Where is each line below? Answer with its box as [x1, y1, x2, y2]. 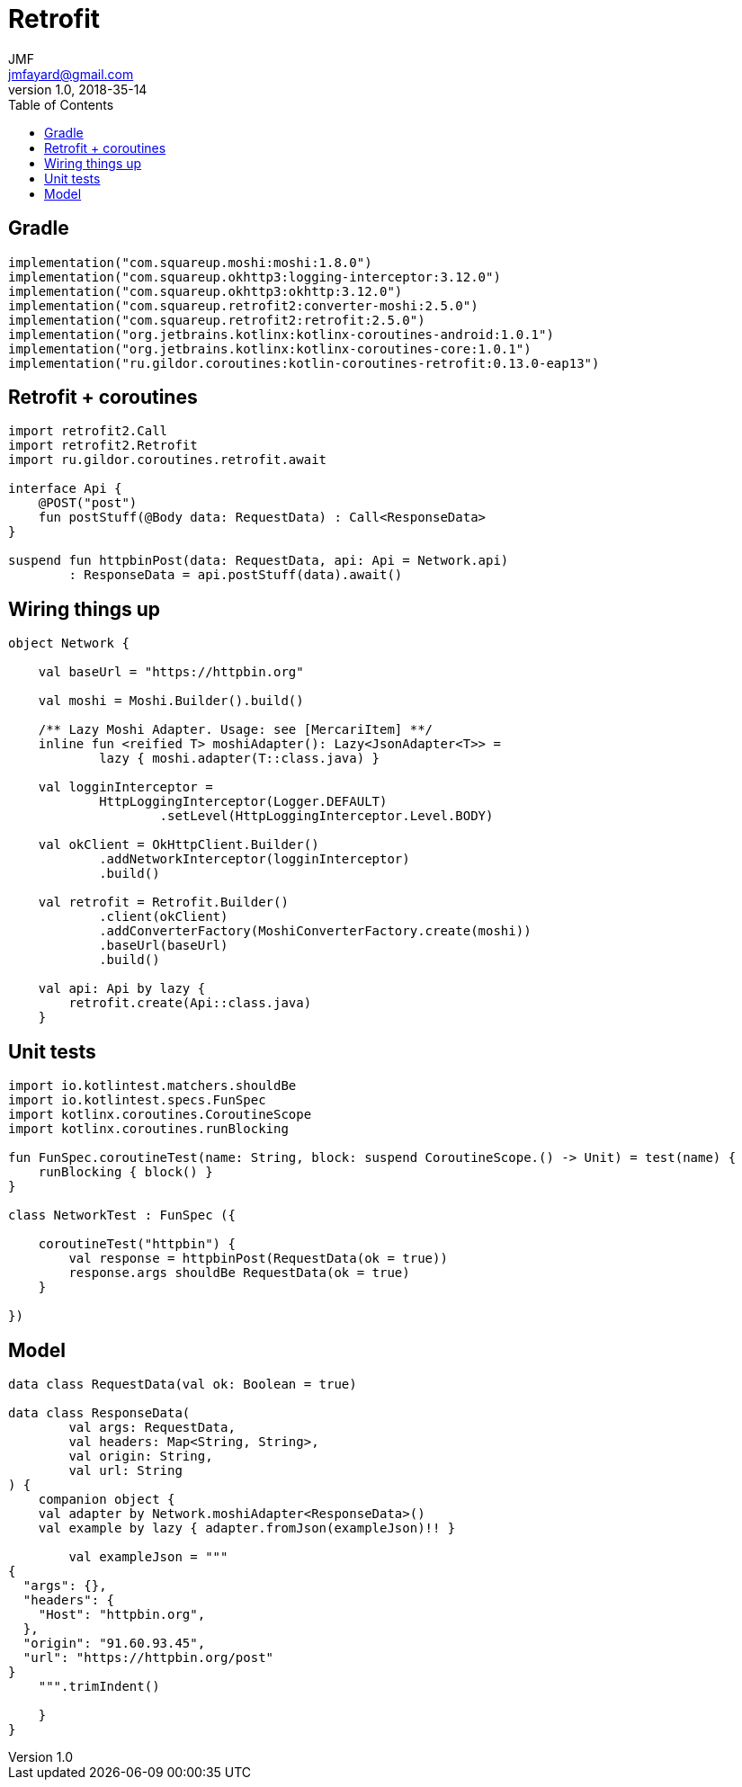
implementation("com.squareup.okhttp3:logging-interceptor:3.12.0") [8, 269, 501, 284]
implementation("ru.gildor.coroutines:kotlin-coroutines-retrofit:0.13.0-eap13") [8, 355, 600, 371]
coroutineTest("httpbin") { [38, 1237, 236, 1252]
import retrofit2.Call [8, 424, 168, 439]
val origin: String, [68, 1448, 213, 1463]
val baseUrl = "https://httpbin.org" [38, 665, 304, 680]
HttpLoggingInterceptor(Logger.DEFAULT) [99, 794, 388, 809]
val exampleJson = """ [68, 1549, 228, 1564]
